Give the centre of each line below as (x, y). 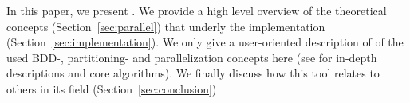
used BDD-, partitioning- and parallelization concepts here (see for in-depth (192, 57)
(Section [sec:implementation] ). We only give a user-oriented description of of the (205, 42)
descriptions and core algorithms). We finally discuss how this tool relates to (193, 73)
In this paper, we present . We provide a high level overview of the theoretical (197, 10)
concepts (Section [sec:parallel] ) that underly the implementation (166, 26)
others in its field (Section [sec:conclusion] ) (112, 88)
